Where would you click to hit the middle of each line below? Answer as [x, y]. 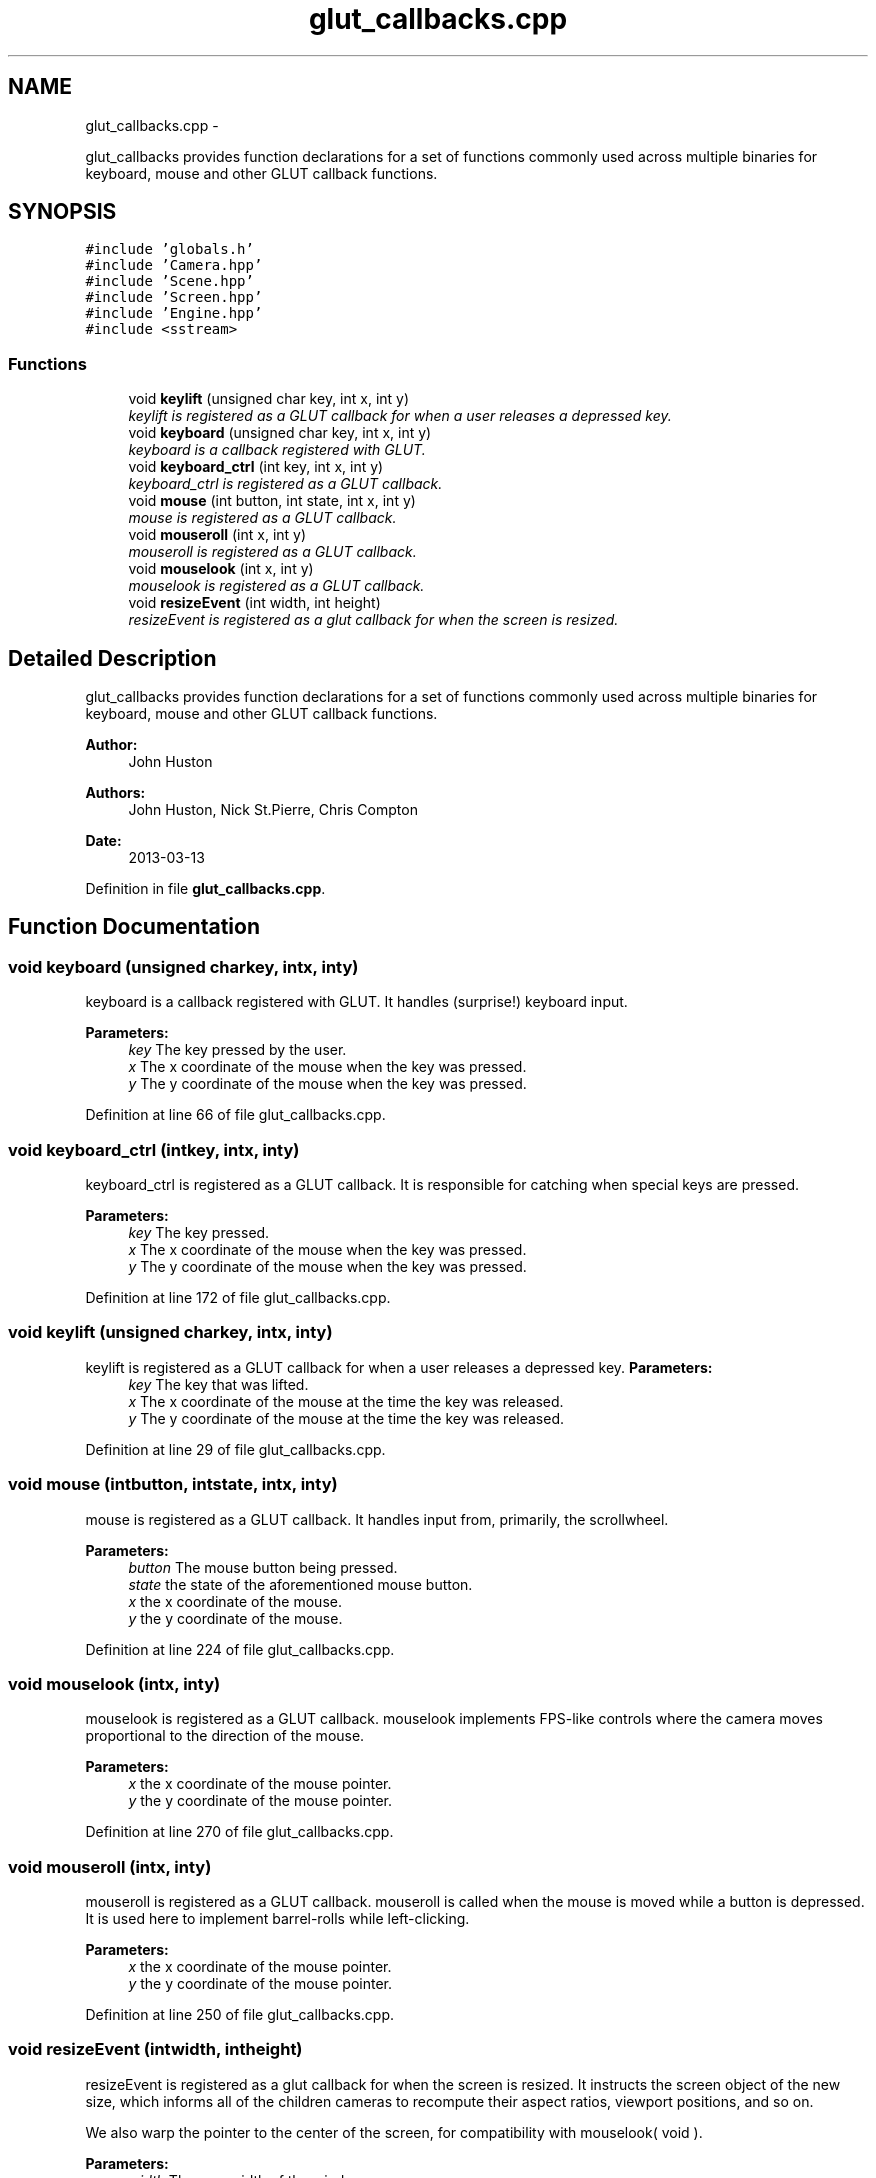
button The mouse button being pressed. [263, 1567]
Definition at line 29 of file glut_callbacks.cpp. [235, 1449]
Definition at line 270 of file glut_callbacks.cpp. [239, 1832]
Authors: [115, 793]
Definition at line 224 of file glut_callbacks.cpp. [240, 1649]
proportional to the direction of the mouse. [225, 1736]
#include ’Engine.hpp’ [174, 313]
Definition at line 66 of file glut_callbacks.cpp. [235, 1115]
